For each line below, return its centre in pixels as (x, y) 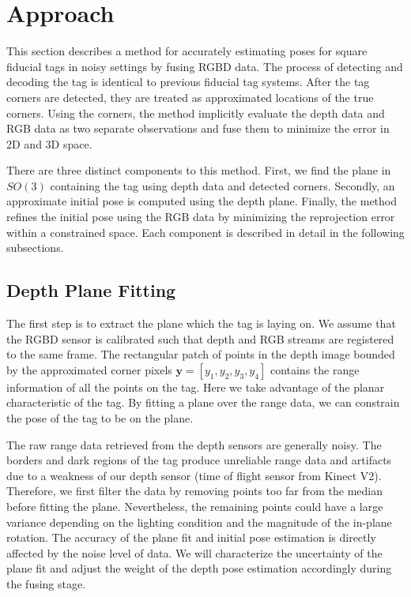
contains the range (315, 369)
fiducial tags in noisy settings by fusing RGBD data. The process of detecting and (205, 66)
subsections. (35, 248)
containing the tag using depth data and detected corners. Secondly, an (222, 185)
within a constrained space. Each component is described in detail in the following (205, 232)
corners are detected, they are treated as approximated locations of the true (190, 97)
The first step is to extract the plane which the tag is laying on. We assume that (201, 323)
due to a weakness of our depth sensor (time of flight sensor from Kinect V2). (194, 475)
